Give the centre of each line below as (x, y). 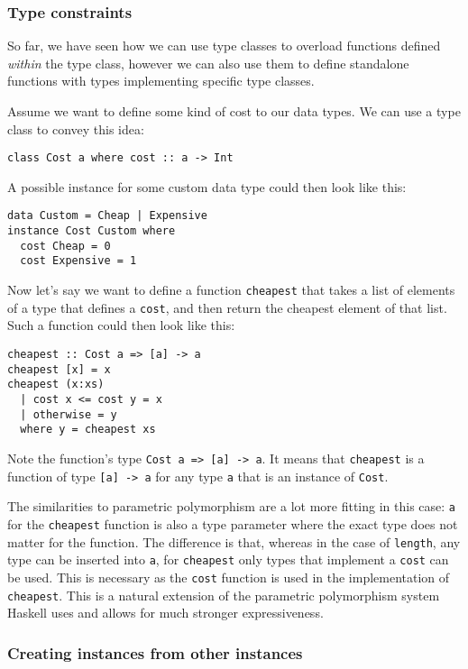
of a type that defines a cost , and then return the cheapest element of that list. (227, 307)
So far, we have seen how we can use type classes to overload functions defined (224, 46)
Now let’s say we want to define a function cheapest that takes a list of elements (231, 290)
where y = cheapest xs (88, 430)
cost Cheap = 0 (65, 246)
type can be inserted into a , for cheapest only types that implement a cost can (228, 559)
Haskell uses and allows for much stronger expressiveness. (165, 613)
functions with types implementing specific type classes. (161, 81)
